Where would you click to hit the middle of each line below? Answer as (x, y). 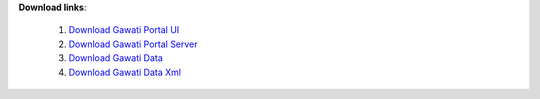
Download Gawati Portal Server (133, 44)
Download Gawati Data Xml (125, 72)
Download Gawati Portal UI (124, 30)
